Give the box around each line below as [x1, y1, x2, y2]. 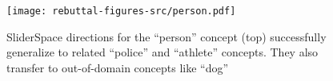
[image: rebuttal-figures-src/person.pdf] [6, 6, 236, 17]
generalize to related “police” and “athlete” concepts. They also [6, 44, 319, 60]
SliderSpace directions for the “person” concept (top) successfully [6, 28, 327, 44]
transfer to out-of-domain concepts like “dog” [6, 59, 229, 75]
